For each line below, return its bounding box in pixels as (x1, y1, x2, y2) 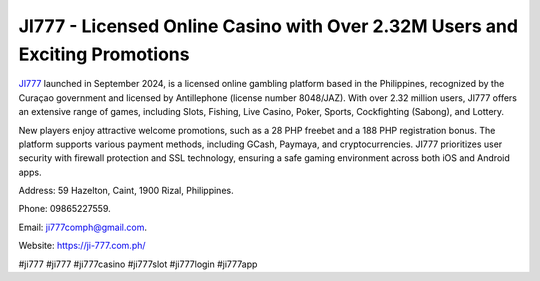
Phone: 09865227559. (18, 203, 112, 215)
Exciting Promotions (18, 43, 190, 65)
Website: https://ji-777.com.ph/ (18, 240, 146, 252)
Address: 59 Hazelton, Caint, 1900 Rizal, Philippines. (18, 185, 234, 197)
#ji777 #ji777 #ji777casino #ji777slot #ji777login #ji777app (18, 258, 258, 270)
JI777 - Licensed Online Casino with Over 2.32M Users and (18, 15, 519, 37)
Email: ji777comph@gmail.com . (18, 221, 147, 233)
